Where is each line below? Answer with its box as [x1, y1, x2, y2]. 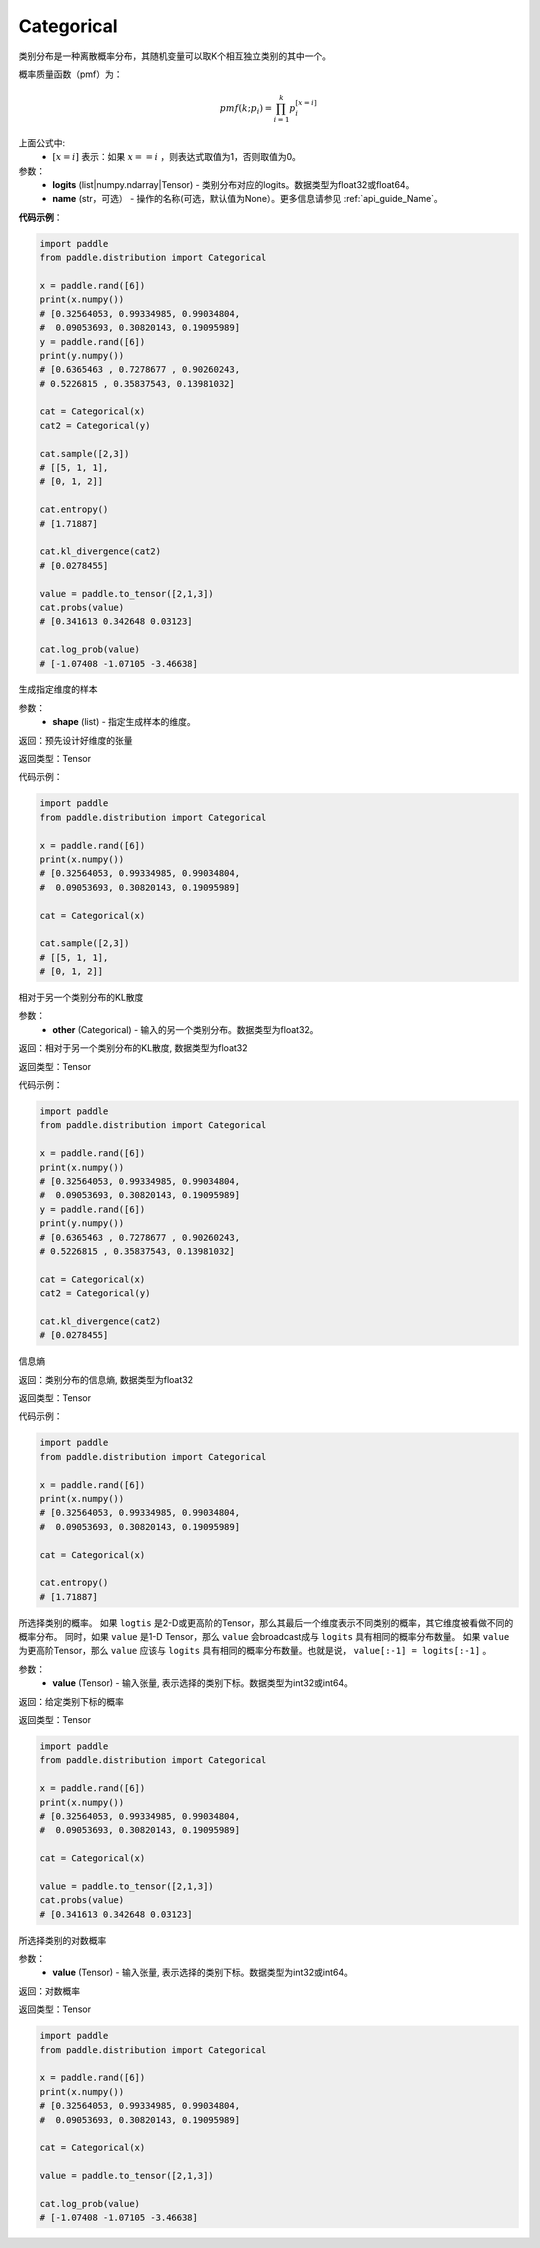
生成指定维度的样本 [18, 683, 98, 695]
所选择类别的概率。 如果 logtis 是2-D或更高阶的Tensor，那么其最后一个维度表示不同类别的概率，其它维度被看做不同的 [18, 1616, 514, 1629]
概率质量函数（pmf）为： [18, 68, 124, 80]
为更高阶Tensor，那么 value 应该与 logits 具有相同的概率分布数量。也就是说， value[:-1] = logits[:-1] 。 [18, 1645, 492, 1657]
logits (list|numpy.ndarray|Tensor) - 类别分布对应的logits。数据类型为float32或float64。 [52, 179, 415, 191]
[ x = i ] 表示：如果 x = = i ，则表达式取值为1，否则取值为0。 [52, 151, 302, 163]
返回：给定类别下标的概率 [18, 1695, 124, 1707]
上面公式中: [18, 136, 66, 149]
